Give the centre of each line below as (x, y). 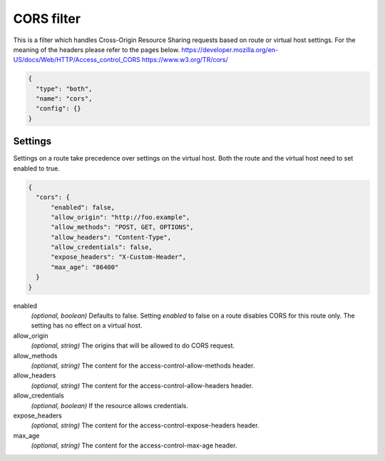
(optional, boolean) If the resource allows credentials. (109, 405)
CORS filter (47, 19)
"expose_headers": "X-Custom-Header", (119, 257)
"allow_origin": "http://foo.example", (120, 217)
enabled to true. (37, 168)
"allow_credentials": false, (102, 247)
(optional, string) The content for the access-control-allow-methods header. (143, 365)
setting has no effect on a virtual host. (87, 325)
